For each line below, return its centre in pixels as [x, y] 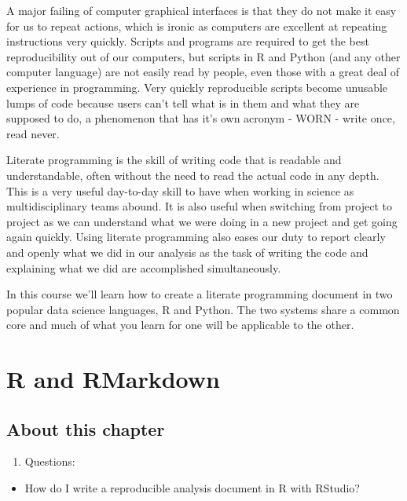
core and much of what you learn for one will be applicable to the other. [180, 325]
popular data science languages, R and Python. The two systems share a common [203, 309]
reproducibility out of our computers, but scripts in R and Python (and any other [203, 56]
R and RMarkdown [113, 379]
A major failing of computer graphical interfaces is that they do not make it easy [202, 10]
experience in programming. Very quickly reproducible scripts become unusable [197, 87]
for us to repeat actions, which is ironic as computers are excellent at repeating [197, 26]
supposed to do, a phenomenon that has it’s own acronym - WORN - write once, [201, 118]
